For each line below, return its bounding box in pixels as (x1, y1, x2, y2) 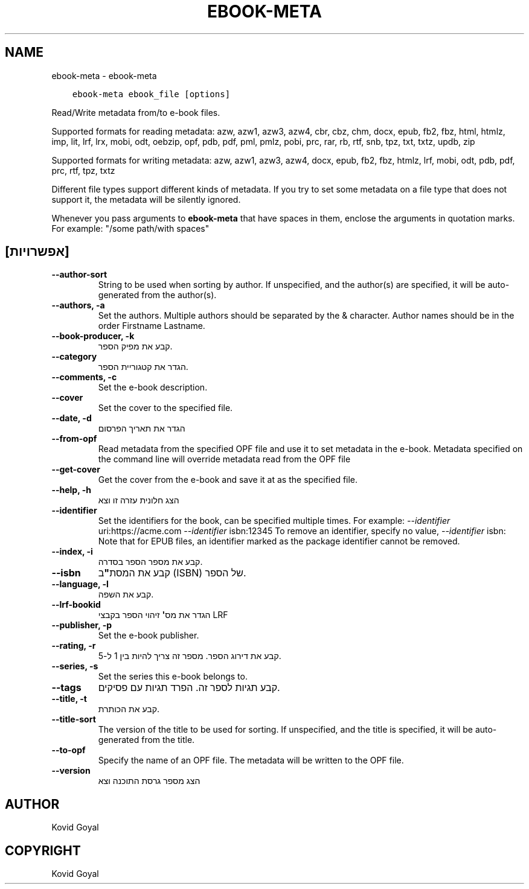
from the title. (141, 734, 195, 745)
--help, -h (51, 485, 91, 495)
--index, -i (51, 546, 93, 557)
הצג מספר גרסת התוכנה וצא (98, 776, 200, 786)
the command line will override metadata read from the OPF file (98, 454, 351, 465)
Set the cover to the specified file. (98, 403, 233, 413)
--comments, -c (51, 372, 117, 383)
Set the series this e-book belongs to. (98, 671, 248, 682)
